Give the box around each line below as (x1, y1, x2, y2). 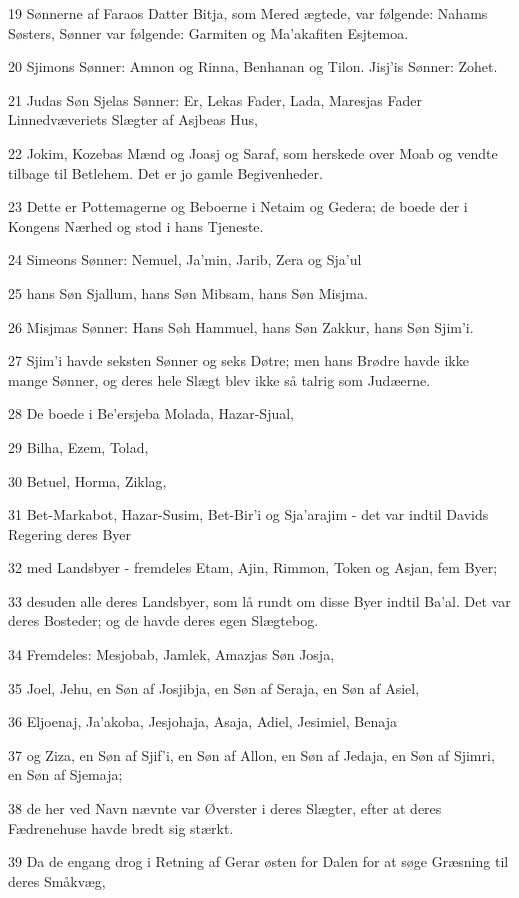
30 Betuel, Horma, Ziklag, (8, 470, 167, 491)
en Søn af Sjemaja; (8, 764, 123, 785)
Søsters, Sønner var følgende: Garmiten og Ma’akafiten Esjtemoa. (8, 22, 409, 43)
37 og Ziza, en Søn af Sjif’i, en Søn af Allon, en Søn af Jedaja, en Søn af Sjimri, (8, 744, 495, 765)
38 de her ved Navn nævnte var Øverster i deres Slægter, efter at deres (8, 798, 442, 819)
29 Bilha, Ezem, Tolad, (8, 436, 149, 457)
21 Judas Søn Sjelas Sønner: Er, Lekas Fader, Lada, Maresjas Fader (8, 89, 423, 110)
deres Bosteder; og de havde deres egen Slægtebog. (8, 610, 319, 631)
